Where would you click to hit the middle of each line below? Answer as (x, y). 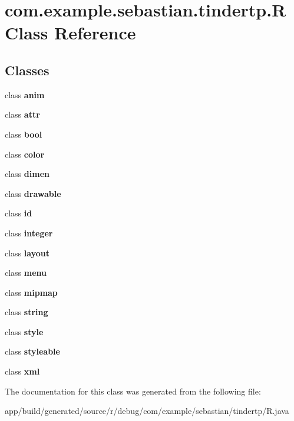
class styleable (32, 351)
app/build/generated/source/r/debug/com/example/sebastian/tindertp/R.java (147, 411)
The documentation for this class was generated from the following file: (133, 391)
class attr (22, 114)
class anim (25, 94)
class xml (22, 371)
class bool (24, 134)
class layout (27, 253)
